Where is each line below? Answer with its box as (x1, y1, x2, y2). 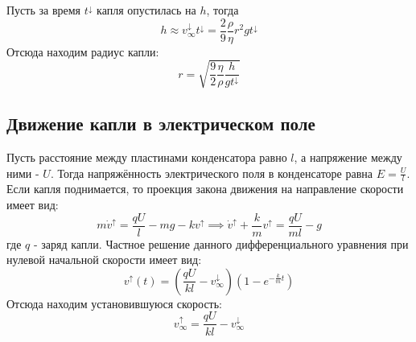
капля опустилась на (97, 2, 196, 18)
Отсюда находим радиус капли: (6, 43, 159, 60)
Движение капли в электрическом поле (6, 111, 315, 136)
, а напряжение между (294, 149, 402, 165)
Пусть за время (6, 2, 81, 18)
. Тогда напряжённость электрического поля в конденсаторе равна (50, 164, 373, 181)
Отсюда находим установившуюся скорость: (6, 295, 223, 311)
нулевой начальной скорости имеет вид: (6, 251, 202, 268)
